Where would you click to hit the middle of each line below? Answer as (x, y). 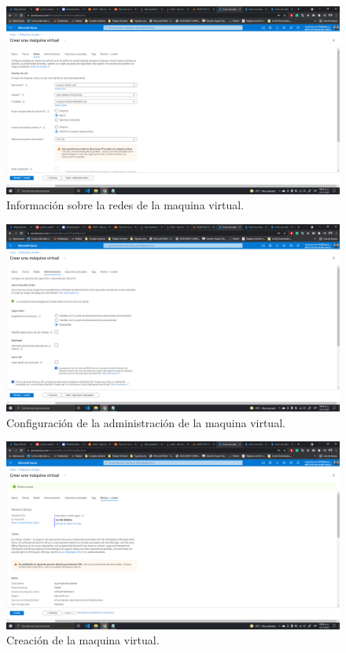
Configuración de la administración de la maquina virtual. (146, 422)
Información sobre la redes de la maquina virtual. (125, 205)
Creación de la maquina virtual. (83, 640)
